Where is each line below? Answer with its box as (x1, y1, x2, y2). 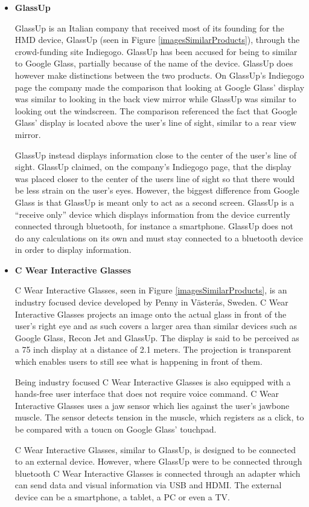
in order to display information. (14, 243, 132, 256)
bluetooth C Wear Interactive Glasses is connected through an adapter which (14, 466, 301, 479)
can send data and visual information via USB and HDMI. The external (14, 479, 282, 491)
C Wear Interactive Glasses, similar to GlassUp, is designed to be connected (14, 443, 296, 456)
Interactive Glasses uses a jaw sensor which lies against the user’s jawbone (14, 399, 290, 411)
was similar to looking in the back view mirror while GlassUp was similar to (14, 93, 296, 105)
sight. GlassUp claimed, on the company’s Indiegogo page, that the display (14, 160, 292, 173)
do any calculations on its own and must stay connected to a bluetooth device (14, 231, 303, 244)
